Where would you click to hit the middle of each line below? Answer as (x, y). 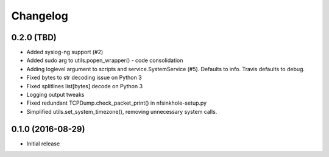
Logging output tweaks (55, 95)
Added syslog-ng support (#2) (65, 52)
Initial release (43, 144)
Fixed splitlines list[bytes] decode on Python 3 (85, 86)
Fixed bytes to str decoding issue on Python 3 (84, 78)
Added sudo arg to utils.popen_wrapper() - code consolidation (105, 60)
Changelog (40, 16)
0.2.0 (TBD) (34, 37)
